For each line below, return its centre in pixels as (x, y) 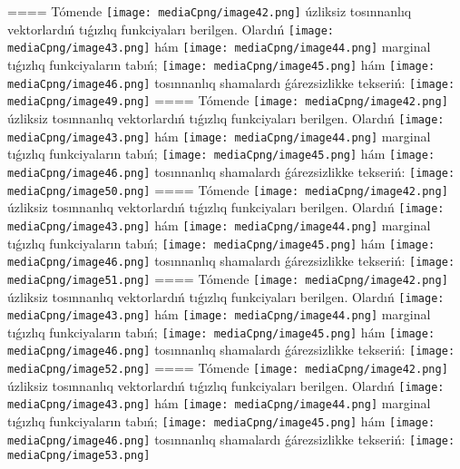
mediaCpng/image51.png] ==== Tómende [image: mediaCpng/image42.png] (228, 278)
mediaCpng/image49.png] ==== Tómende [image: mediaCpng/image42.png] (228, 100)
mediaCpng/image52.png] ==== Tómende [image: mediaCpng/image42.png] (228, 368)
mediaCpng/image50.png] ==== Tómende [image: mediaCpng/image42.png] (228, 189)
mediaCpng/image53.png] (79, 456)
